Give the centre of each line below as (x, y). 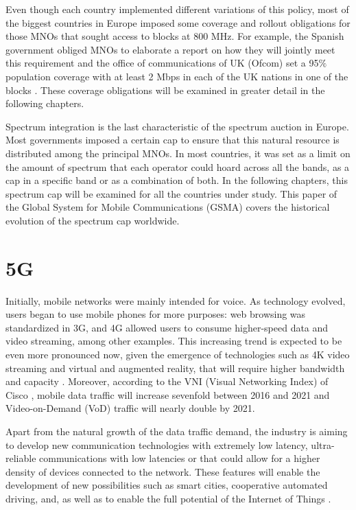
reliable (21, 458)
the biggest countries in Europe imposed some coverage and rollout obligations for (178, 22)
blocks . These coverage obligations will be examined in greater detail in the (165, 90)
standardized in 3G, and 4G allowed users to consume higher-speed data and (167, 327)
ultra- (323, 444)
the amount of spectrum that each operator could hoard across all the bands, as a (178, 166)
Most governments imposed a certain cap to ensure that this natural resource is (173, 140)
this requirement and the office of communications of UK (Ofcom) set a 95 (162, 63)
